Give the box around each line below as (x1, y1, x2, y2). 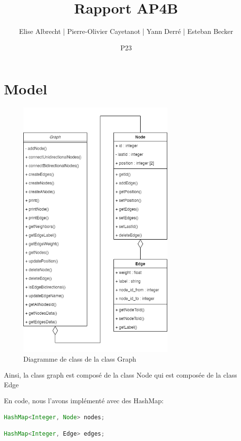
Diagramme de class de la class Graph (23, 353, 136, 364)
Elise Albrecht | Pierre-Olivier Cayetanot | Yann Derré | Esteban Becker (19, 26, 233, 36)
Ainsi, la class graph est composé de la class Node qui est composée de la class (4, 370, 237, 380)
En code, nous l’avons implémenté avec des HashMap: (4, 395, 164, 406)
